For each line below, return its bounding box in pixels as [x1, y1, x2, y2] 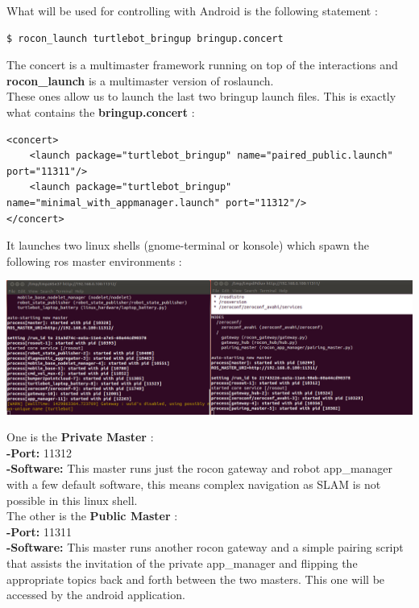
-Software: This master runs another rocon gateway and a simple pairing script [6, 539, 404, 556]
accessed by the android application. [6, 586, 185, 603]
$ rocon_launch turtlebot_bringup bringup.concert [6, 32, 284, 44]
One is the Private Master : [6, 428, 154, 445]
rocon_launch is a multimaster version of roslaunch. [6, 72, 274, 89]
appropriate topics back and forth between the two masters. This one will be [6, 570, 385, 587]
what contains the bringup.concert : [6, 103, 195, 120]
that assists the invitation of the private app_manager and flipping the [6, 555, 358, 572]
